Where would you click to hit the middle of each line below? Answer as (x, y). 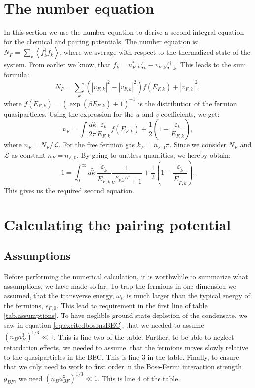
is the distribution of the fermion (188, 103)
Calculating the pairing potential (118, 224)
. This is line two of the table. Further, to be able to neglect (144, 336)
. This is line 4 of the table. (139, 378)
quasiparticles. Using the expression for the (69, 114)
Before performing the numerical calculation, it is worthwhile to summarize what (126, 276)
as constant (29, 155)
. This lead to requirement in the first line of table (132, 305)
